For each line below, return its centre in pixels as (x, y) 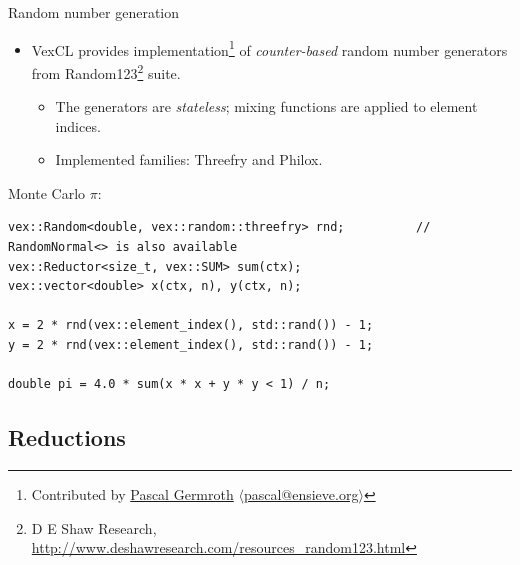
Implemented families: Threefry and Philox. (189, 159)
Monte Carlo (47, 192)
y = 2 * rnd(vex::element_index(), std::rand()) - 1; (191, 345)
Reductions (67, 437)
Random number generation (94, 12)
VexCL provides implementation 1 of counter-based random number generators (269, 48)
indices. (78, 125)
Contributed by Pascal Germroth (132, 494)
